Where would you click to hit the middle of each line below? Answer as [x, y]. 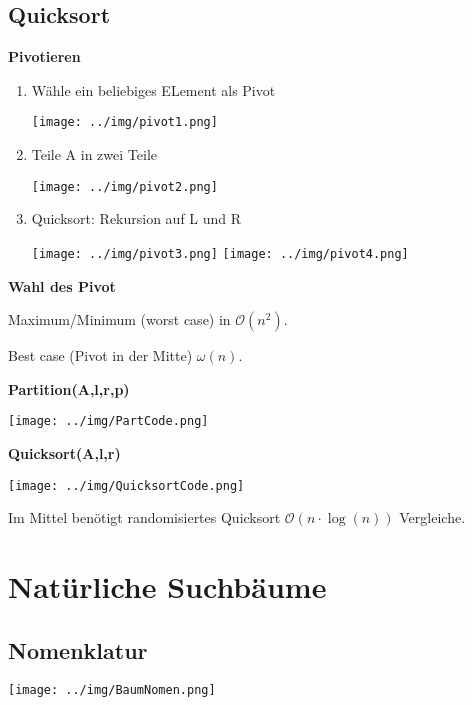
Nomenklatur [78, 649]
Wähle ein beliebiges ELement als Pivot [153, 89]
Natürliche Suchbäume [167, 586]
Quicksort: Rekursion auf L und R [136, 218]
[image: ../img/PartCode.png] [108, 421]
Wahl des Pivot [62, 285]
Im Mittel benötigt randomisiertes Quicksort [144, 517]
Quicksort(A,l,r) [64, 452]
